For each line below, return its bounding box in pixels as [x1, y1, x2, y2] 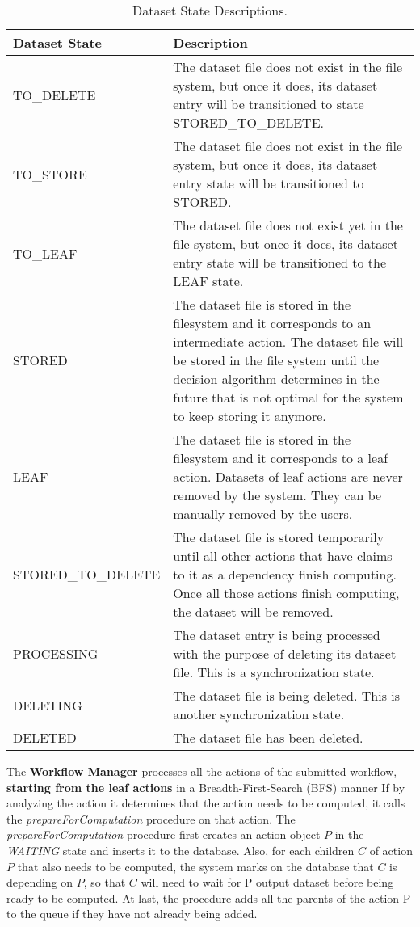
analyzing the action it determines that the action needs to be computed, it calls [6, 794, 405, 811]
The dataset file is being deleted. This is [173, 686, 401, 705]
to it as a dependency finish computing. [173, 565, 397, 584]
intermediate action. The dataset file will [173, 332, 404, 351]
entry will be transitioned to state [173, 95, 364, 113]
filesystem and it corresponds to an [173, 314, 372, 332]
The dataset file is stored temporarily [173, 528, 384, 546]
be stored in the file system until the [173, 351, 380, 369]
